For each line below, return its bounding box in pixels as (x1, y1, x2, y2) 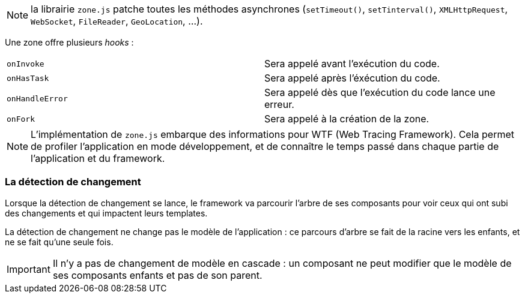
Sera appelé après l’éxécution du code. (264, 72, 440, 84)
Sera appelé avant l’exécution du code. (264, 58, 440, 70)
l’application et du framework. (31, 152, 165, 164)
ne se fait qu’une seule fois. (5, 236, 114, 247)
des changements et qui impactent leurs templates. (5, 207, 208, 218)
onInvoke (7, 59, 44, 68)
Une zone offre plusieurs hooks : (5, 37, 134, 47)
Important (7, 263, 50, 275)
